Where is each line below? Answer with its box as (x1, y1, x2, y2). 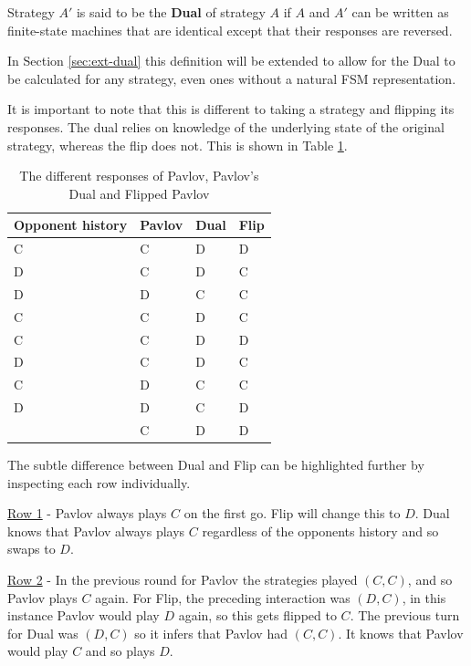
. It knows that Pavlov (338, 623, 464, 642)
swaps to (7, 539, 56, 558)
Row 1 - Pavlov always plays (7, 504, 167, 523)
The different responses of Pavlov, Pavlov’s (19, 166, 259, 185)
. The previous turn (350, 606, 460, 625)
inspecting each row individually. (7, 473, 191, 492)
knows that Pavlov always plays (7, 521, 185, 540)
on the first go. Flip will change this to (183, 504, 401, 523)
